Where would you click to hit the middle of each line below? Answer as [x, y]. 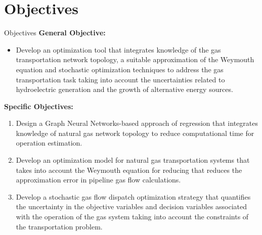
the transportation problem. [59, 226]
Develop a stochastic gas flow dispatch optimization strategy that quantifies [133, 196]
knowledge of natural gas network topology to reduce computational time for [135, 133]
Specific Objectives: [39, 106]
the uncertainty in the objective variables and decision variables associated [132, 206]
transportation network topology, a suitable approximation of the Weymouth [135, 59]
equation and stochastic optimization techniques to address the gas [120, 69]
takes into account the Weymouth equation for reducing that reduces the [129, 170]
